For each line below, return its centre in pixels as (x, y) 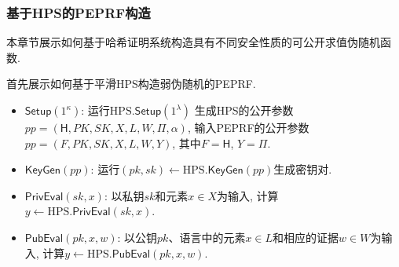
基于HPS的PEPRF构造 (79, 12)
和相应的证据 (306, 237)
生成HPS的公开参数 (244, 110)
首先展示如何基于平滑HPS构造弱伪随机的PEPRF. (131, 84)
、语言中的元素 (207, 237)
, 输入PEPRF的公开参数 (248, 127)
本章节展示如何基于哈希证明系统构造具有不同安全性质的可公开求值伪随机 (193, 42)
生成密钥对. (303, 169)
